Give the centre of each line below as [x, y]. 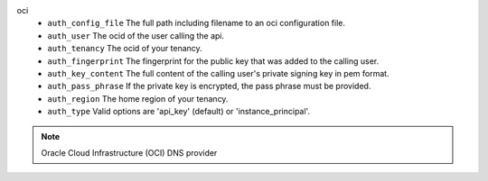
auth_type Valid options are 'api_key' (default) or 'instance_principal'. [179, 112]
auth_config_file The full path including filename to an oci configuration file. [196, 23]
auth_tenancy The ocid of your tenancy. [125, 49]
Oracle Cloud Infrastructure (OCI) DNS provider [129, 152]
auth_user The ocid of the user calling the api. [136, 35]
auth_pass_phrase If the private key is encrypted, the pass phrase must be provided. [209, 86]
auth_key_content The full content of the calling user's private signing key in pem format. [218, 73]
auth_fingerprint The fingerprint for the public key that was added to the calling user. [213, 61]
